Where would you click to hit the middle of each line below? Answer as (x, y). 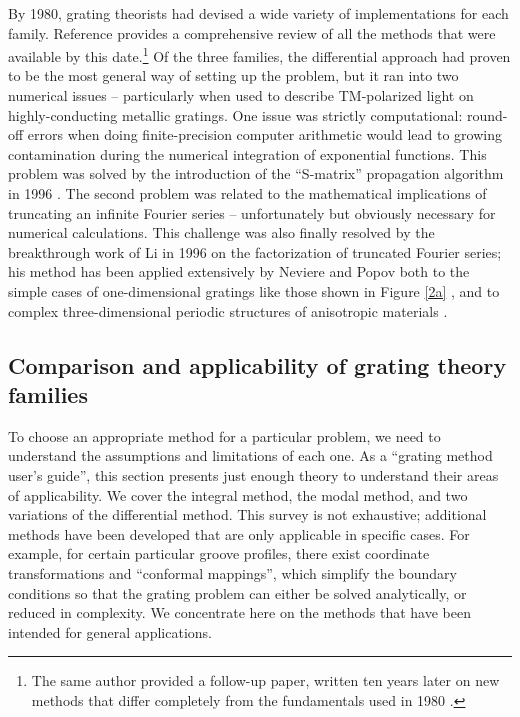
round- (487, 114)
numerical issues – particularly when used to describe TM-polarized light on (241, 95)
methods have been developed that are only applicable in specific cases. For (239, 533)
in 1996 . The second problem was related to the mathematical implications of (247, 193)
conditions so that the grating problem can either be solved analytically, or (237, 592)
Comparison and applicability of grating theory (257, 364)
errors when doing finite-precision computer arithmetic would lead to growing (264, 134)
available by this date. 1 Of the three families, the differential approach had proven (259, 54)
